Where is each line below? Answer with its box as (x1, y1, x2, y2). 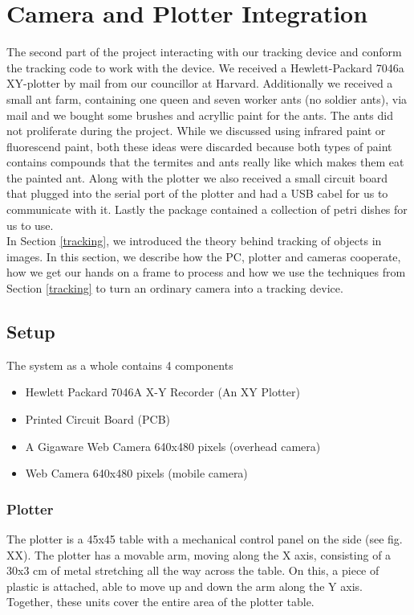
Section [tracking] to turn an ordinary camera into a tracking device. (6, 280, 343, 297)
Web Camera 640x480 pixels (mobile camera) (25, 465, 248, 482)
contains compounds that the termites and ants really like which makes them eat (6, 154, 404, 170)
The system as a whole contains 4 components (6, 356, 233, 373)
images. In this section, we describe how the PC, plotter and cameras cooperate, (6, 248, 401, 264)
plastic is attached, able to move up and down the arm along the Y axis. (6, 577, 363, 594)
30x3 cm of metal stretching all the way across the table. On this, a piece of (6, 562, 379, 579)
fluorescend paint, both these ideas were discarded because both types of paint (6, 137, 392, 154)
